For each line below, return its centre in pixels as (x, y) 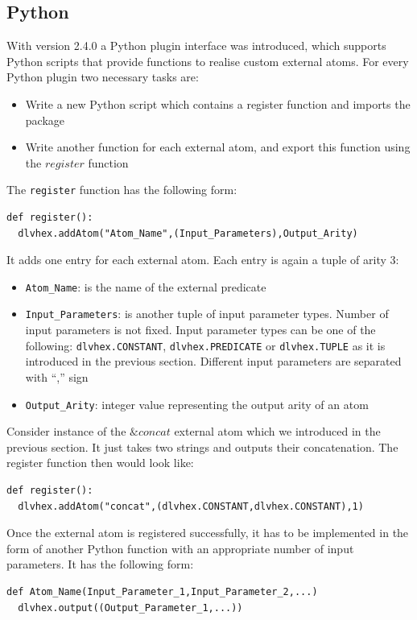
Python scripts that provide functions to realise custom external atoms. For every (208, 61)
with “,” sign (57, 376)
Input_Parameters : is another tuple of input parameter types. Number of (207, 314)
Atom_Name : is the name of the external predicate (146, 286)
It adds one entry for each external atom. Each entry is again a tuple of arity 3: (203, 260)
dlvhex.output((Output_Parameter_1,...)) (130, 608)
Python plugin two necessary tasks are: (103, 77)
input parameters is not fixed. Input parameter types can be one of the (200, 330)
